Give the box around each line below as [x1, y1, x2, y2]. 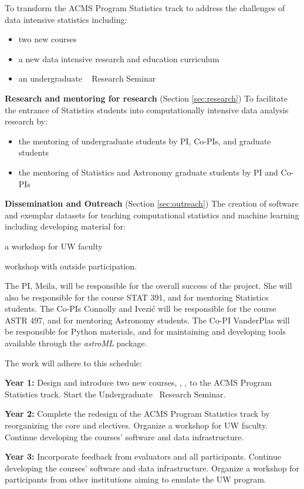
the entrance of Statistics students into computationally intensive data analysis [5, 103, 289, 116]
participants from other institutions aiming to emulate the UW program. [5, 473, 266, 485]
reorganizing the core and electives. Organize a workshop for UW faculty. [5, 419, 268, 431]
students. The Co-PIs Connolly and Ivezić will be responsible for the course [5, 302, 276, 315]
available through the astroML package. [5, 337, 147, 349]
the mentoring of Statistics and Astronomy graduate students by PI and [18, 166, 278, 178]
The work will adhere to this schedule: [5, 356, 142, 369]
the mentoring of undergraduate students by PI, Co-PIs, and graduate [18, 134, 271, 147]
